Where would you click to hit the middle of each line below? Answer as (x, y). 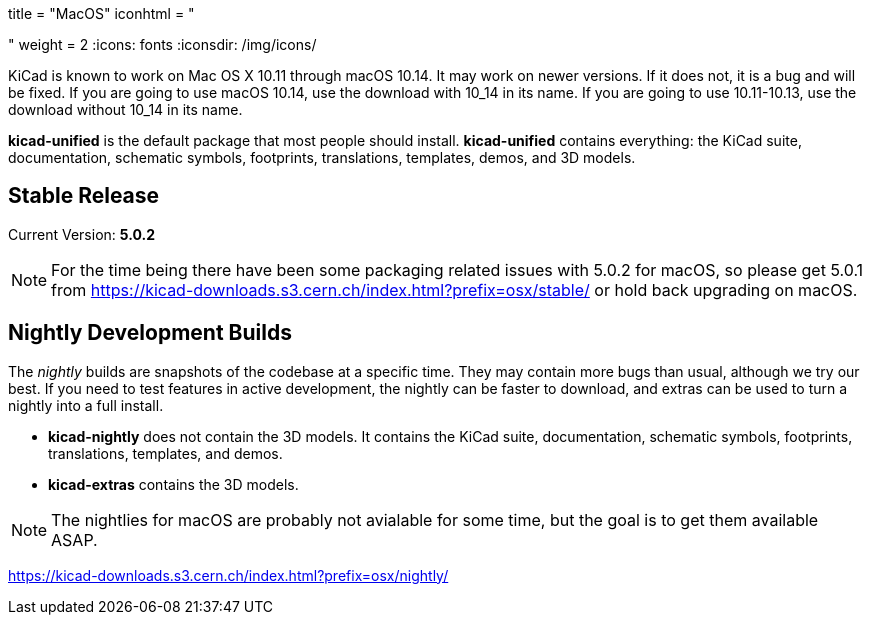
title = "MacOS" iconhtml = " (101, 13)
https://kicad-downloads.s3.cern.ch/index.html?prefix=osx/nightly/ (228, 575)
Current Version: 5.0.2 (81, 234)
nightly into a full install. (86, 405)
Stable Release (84, 196)
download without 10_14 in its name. (125, 109)
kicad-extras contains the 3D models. (173, 484)
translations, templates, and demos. (165, 453)
